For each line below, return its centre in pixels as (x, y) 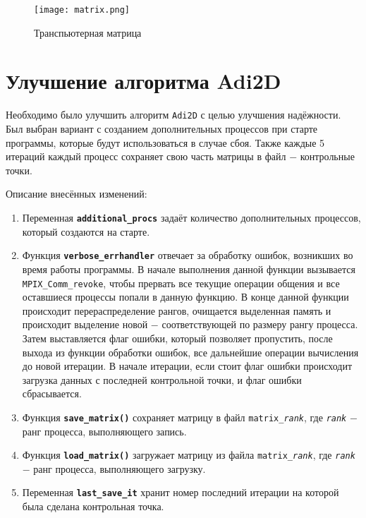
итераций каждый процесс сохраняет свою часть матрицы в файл (146, 156)
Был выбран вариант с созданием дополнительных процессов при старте (162, 129)
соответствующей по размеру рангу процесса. (260, 324)
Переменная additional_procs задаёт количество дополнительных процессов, (191, 217)
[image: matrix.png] (82, 10)
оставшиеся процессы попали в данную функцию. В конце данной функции (185, 297)
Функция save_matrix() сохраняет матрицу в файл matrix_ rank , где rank (184, 417)
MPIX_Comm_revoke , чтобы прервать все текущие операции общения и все (181, 283)
